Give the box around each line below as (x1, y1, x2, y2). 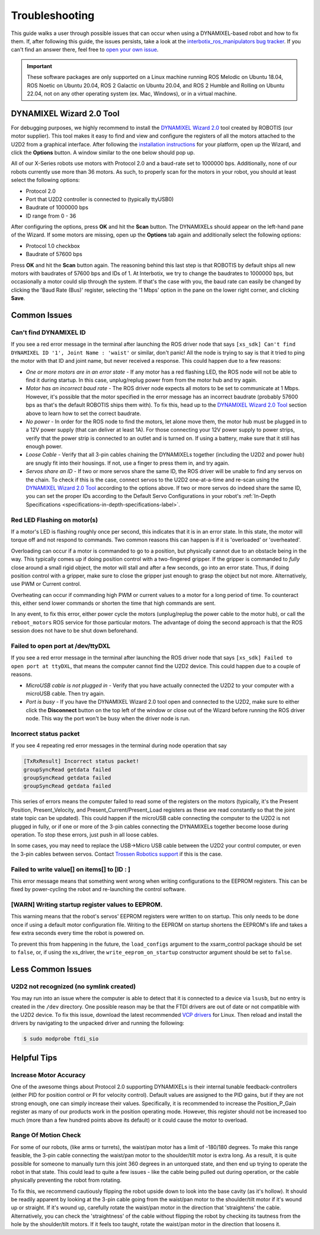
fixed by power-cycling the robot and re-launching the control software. (11, 886, 187, 893)
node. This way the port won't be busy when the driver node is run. (25, 715, 190, 722)
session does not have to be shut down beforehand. (11, 627, 139, 634)
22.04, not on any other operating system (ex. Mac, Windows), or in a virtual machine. (27, 90, 237, 97)
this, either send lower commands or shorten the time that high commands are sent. (11, 599, 216, 607)
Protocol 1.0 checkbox (25, 242, 80, 249)
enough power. (25, 443, 63, 450)
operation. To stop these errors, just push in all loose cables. (11, 831, 159, 838)
